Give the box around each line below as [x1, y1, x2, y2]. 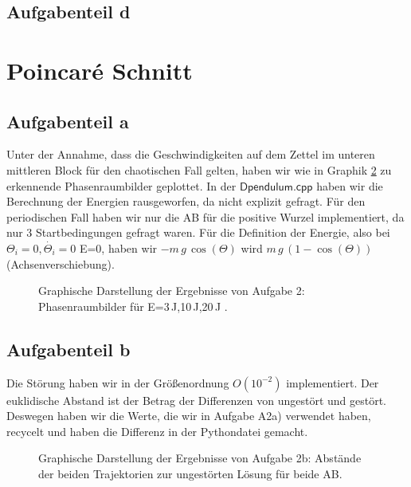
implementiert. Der [286, 374, 379, 391]
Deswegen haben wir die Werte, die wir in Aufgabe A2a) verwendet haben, [6, 407, 371, 424]
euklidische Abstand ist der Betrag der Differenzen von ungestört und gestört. [6, 391, 387, 408]
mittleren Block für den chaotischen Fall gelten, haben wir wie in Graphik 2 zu [6, 161, 392, 178]
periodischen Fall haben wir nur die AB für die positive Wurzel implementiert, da [6, 208, 405, 225]
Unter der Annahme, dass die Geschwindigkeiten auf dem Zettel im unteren [6, 146, 375, 163]
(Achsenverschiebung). [6, 255, 115, 272]
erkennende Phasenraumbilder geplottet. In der [6, 177, 237, 194]
